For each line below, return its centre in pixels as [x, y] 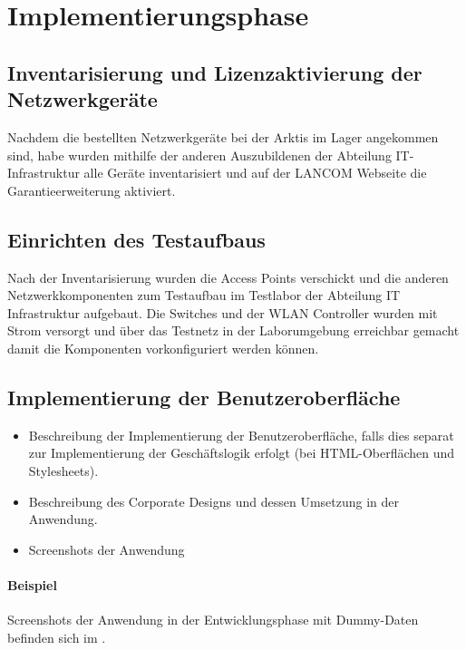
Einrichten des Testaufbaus [136, 239]
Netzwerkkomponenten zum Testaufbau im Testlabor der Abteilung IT [204, 295]
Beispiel [32, 584]
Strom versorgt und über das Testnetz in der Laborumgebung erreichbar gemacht [233, 330]
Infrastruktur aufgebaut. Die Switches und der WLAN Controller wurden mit [223, 312]
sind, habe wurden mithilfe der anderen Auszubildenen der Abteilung [199, 155]
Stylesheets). [63, 470]
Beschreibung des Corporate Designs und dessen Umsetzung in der [214, 501]
